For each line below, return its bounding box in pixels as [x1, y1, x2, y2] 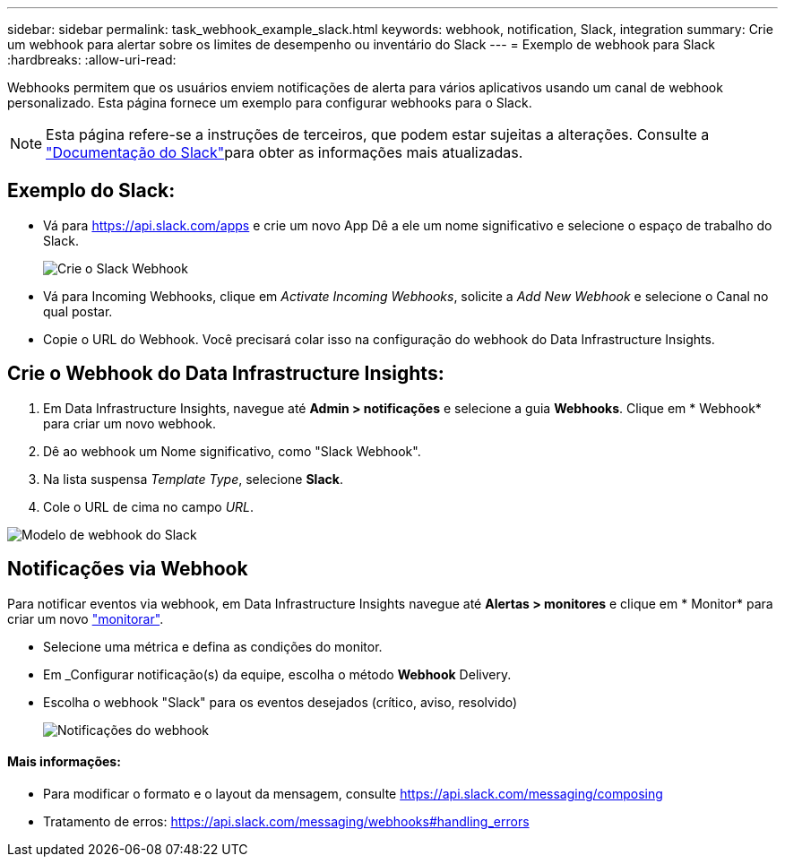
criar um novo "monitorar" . [7, 610, 164, 626]
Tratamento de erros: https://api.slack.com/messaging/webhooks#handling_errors [43, 813, 530, 829]
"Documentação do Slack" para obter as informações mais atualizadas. [46, 143, 523, 161]
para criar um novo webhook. [43, 415, 217, 431]
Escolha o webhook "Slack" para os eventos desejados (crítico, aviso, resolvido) [43, 694, 518, 710]
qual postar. [43, 303, 113, 319]
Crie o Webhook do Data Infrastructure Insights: [7, 362, 444, 385]
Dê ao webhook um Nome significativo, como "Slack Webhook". [43, 443, 421, 459]
